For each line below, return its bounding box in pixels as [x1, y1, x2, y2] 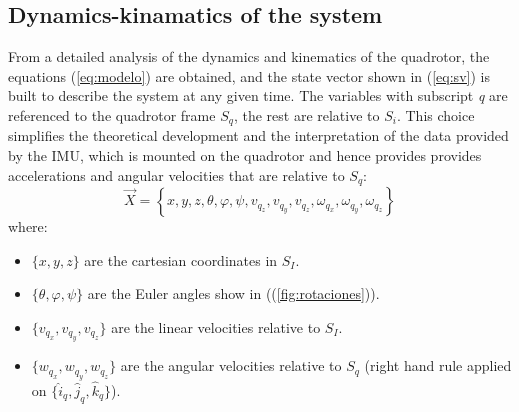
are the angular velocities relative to [120, 355, 342, 376]
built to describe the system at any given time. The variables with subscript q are [8, 85, 508, 106]
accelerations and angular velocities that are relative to [8, 164, 345, 185]
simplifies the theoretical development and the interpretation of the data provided [8, 125, 509, 146]
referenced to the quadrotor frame [8, 104, 216, 125]
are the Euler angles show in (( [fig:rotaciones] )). [87, 283, 380, 304]
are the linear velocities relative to [111, 316, 321, 337]
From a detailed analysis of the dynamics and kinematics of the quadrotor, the [8, 46, 490, 67]
